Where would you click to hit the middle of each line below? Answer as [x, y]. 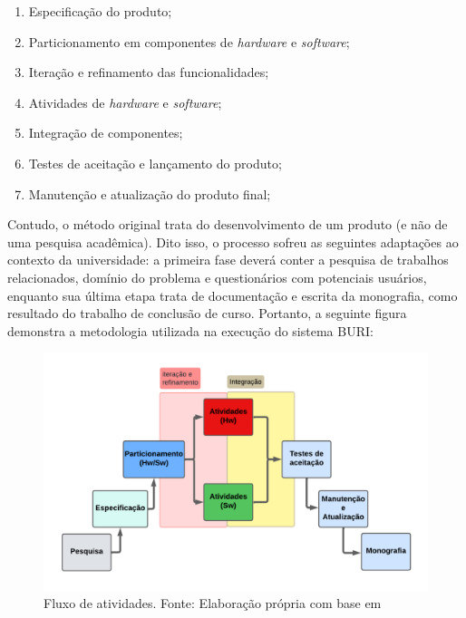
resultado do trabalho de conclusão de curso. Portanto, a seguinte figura [207, 313]
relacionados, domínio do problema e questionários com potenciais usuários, [217, 277]
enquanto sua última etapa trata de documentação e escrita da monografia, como [233, 295]
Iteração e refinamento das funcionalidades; [149, 72]
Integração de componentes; [106, 133]
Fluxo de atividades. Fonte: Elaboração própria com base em [213, 603]
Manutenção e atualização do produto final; [150, 193]
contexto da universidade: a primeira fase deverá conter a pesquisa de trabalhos [228, 260]
